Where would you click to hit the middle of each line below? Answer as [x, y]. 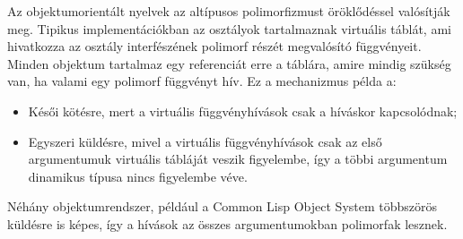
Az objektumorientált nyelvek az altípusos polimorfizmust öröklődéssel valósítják [229, 11]
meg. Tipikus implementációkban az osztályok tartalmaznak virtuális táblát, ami [229, 28]
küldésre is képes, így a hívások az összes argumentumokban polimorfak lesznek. [227, 223]
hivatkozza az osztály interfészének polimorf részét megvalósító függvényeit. [214, 46]
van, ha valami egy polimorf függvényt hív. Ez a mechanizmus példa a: [202, 81]
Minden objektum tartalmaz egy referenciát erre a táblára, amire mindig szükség [229, 63]
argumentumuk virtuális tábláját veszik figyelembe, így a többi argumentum [238, 159]
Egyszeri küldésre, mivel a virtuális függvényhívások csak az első [205, 141]
